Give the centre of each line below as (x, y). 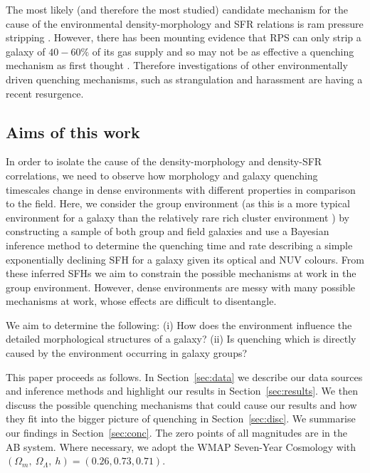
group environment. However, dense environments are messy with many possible (181, 287)
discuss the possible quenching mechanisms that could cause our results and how (181, 404)
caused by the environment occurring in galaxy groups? (127, 353)
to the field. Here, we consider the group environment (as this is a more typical (178, 203)
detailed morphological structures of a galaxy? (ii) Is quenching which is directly (181, 339)
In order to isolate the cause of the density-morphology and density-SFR (164, 161)
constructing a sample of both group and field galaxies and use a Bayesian (168, 231)
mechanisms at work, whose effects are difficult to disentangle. (141, 301)
